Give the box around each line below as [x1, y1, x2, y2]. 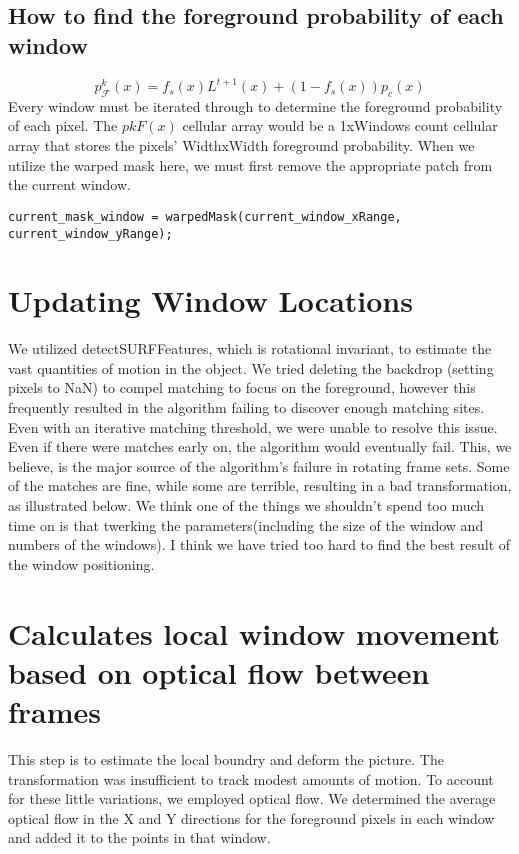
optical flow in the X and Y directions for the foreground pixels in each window [8, 807, 495, 828]
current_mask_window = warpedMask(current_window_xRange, [8, 209, 402, 224]
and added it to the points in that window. [8, 827, 271, 848]
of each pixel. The [8, 115, 118, 136]
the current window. [8, 174, 131, 195]
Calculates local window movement [8, 612, 501, 653]
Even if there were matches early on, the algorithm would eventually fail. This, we [8, 436, 512, 457]
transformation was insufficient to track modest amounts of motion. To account [8, 768, 494, 789]
